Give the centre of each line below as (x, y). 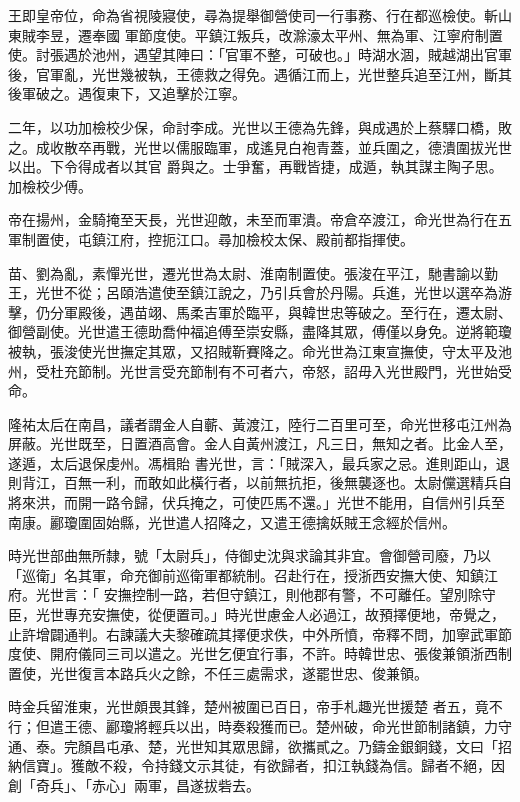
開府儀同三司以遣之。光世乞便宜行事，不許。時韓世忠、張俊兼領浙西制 (280, 653)
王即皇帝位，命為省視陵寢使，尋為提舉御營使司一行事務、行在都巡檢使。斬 (253, 15)
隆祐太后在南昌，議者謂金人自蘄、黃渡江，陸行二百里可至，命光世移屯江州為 (260, 423)
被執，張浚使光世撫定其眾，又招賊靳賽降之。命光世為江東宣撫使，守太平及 (253, 350)
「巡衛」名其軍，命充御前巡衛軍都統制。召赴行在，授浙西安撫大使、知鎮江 (253, 574)
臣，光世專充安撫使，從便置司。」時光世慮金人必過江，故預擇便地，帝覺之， (256, 614)
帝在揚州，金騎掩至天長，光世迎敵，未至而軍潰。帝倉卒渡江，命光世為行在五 (260, 219)
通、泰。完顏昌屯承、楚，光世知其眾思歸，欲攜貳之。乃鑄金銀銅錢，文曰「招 (260, 745)
